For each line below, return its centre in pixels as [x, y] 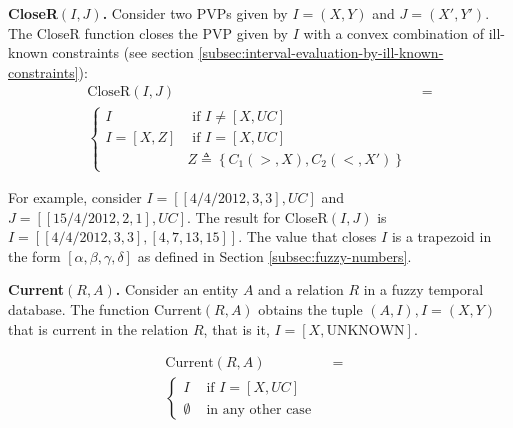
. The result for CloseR [257, 216]
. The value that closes [307, 236]
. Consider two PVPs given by [195, 13]
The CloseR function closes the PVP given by [148, 32]
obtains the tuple [310, 309]
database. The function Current [105, 309]
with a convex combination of [393, 32]
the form [34, 255]
